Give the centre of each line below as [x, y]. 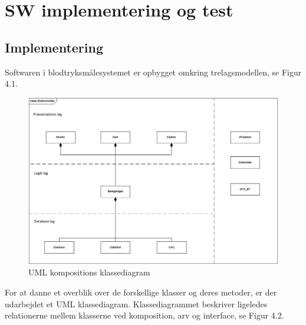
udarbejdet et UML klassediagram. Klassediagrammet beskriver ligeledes [136, 303]
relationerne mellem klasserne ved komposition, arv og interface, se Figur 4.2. [144, 315]
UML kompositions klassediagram [89, 272]
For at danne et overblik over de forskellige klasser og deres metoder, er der [141, 292]
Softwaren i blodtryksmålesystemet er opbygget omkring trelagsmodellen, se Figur [153, 72]
